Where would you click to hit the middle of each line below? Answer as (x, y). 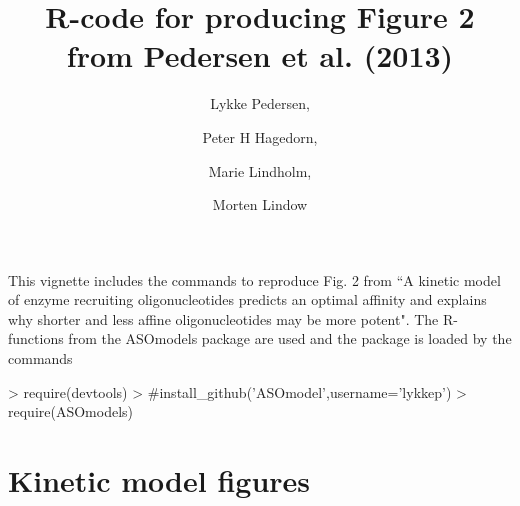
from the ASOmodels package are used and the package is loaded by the (290, 338)
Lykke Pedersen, (260, 103)
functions (36, 338)
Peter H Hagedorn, (260, 136)
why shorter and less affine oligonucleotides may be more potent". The (223, 318)
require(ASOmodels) (71, 411)
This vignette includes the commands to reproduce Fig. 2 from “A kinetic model (254, 279)
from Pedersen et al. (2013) (260, 55)
